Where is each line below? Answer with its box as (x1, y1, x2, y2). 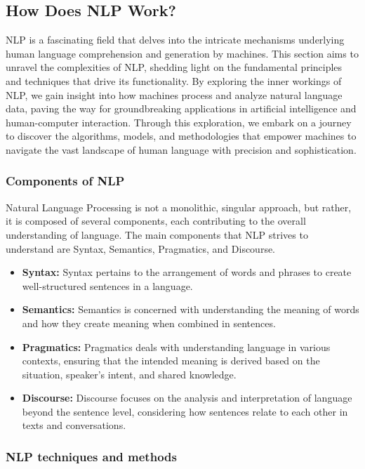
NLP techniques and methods (6, 448, 177, 465)
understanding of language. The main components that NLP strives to (6, 227, 308, 242)
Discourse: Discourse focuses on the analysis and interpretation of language (22, 390, 352, 405)
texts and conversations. (22, 418, 126, 432)
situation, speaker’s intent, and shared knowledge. (22, 366, 237, 381)
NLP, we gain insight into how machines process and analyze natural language (6, 87, 343, 102)
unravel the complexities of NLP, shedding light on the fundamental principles (6, 60, 343, 74)
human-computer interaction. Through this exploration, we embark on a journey (6, 114, 352, 129)
